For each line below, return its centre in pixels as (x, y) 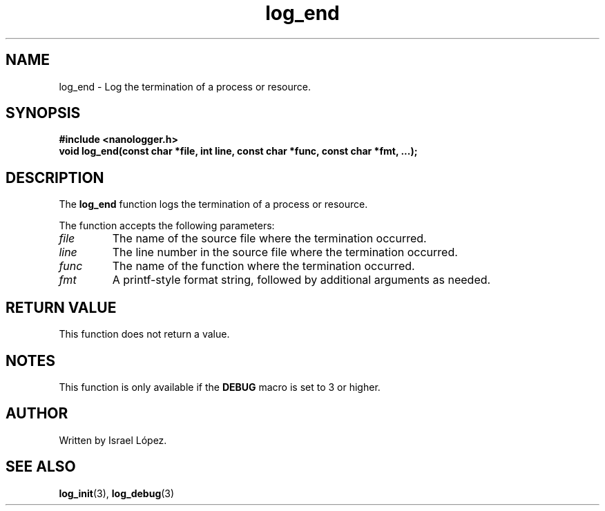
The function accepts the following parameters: (167, 226)
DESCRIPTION (55, 177)
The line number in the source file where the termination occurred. (285, 252)
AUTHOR (37, 414)
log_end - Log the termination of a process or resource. (185, 86)
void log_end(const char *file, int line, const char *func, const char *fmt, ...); (238, 151)
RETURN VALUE (61, 307)
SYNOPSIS (43, 113)
